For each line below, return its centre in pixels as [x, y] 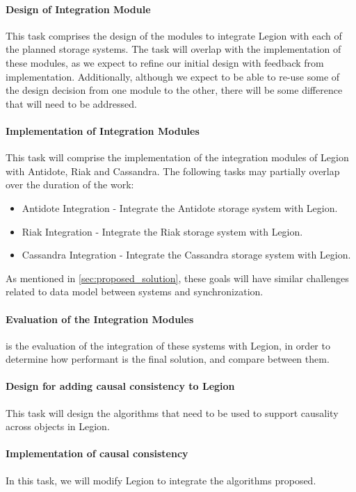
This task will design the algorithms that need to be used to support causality [172, 412]
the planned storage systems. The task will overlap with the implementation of [173, 49]
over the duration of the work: [70, 184]
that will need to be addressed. [71, 103]
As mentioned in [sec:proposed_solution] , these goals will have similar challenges [177, 278]
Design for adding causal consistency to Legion [120, 386]
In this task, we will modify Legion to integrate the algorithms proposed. [161, 480]
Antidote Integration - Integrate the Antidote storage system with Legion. [180, 207]
